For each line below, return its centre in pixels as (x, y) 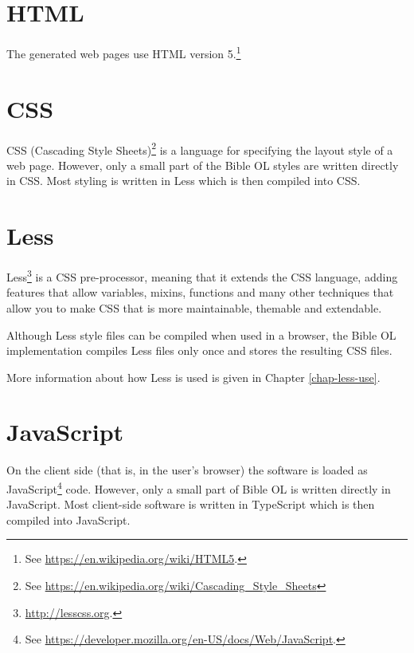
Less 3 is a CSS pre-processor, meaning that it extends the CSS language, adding (202, 275)
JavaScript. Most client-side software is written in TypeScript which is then (191, 504)
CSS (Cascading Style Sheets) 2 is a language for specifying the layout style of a (200, 148)
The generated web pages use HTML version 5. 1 (124, 52)
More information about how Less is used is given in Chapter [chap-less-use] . (193, 377)
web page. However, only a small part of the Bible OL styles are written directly (203, 165)
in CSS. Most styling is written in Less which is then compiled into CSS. (184, 181)
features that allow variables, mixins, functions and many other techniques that (200, 292)
